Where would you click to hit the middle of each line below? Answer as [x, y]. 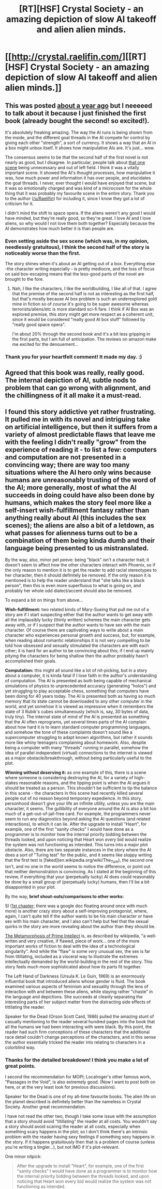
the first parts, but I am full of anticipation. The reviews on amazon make [84, 339]
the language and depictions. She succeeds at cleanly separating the [74, 997]
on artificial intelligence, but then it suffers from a [81, 427]
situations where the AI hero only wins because [78, 472]
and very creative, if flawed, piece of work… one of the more [79, 941]
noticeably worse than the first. [43, 253]
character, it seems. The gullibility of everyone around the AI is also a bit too [81, 809]
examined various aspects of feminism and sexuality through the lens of [77, 987]
